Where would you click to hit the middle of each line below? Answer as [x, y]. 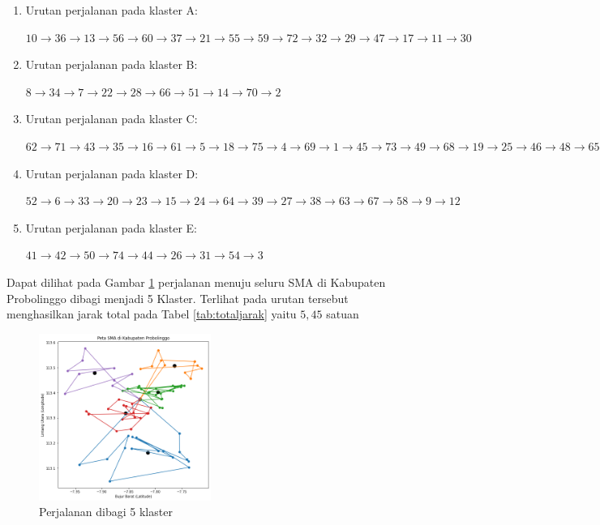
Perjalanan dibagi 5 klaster [106, 512]
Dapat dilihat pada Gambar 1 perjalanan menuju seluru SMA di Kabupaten [196, 282]
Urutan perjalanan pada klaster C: [111, 119]
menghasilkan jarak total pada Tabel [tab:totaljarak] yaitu [152, 314]
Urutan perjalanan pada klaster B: [111, 64]
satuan [343, 314]
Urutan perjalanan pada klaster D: [112, 173]
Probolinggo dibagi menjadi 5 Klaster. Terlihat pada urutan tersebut [178, 298]
